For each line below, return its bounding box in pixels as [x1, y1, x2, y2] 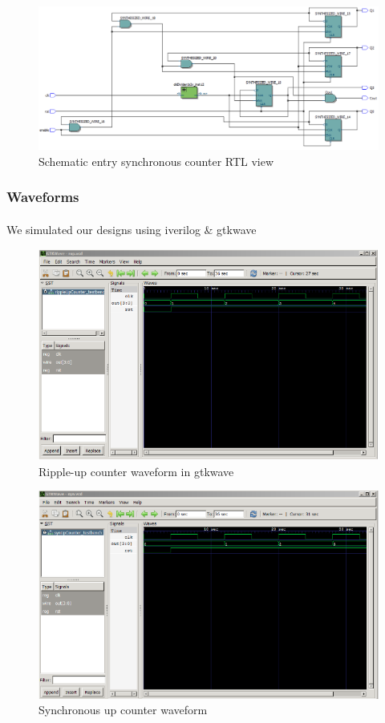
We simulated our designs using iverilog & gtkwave [6, 220, 257, 237]
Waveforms [6, 187, 79, 207]
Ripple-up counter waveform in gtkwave [38, 462, 234, 479]
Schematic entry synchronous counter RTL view [38, 152, 274, 169]
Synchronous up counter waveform [38, 701, 208, 718]
